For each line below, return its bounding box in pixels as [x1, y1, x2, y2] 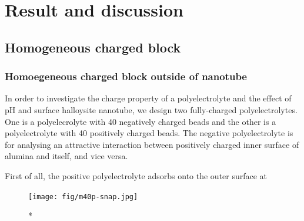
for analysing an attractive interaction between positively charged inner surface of [5, 138, 299, 150]
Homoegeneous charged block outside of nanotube [5, 69, 247, 84]
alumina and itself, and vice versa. [5, 150, 128, 162]
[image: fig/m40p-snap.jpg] [28, 192, 138, 201]
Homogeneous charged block [5, 38, 181, 56]
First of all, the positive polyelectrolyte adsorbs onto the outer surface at [5, 169, 268, 182]
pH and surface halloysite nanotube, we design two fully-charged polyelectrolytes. [5, 103, 298, 116]
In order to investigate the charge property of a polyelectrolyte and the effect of [5, 92, 292, 104]
